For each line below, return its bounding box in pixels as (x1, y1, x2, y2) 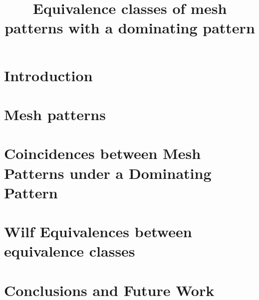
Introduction (4, 65, 93, 85)
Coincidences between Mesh (4, 143, 201, 163)
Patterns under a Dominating (4, 162, 212, 183)
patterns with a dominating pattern (4, 17, 255, 38)
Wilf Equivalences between (4, 221, 192, 242)
